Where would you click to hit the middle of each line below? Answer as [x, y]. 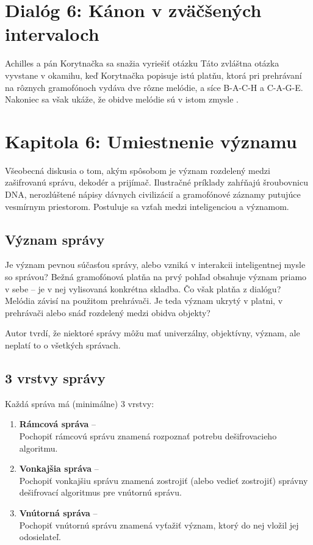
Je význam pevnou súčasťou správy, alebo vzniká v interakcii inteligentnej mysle [155, 265]
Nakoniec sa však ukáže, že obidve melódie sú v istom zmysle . [122, 99]
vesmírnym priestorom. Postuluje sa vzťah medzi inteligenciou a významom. [147, 206]
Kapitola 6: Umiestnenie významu [151, 141]
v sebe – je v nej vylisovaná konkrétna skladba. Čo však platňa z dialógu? [143, 288]
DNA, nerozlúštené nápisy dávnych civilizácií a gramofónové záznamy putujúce [153, 194]
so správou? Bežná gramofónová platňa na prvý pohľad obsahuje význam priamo [156, 276]
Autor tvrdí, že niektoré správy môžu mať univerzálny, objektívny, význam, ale [153, 333]
